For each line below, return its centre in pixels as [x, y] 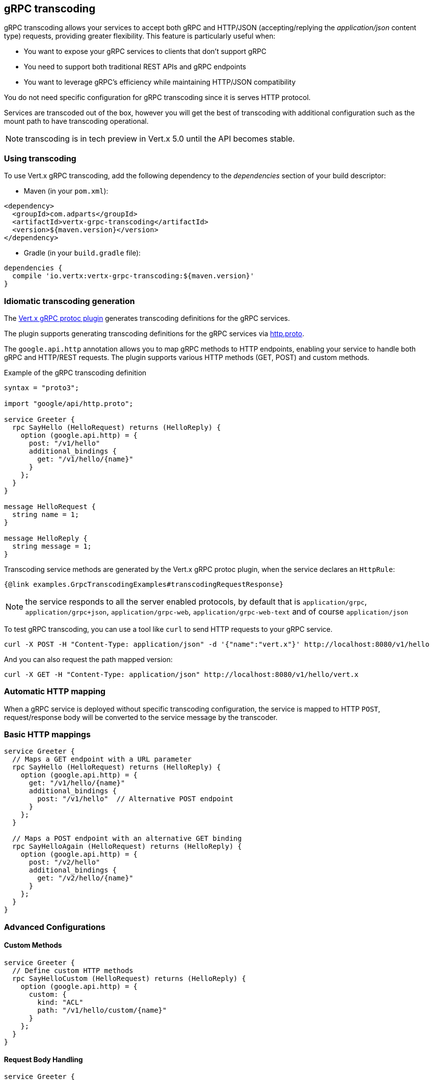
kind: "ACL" [60, 1003]
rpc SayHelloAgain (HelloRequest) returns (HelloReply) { [127, 847]
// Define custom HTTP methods [73, 971]
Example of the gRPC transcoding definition [75, 372]
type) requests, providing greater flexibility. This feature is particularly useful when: [140, 36]
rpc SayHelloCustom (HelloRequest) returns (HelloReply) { [129, 979]
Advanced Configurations [55, 927]
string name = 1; [46, 514]
